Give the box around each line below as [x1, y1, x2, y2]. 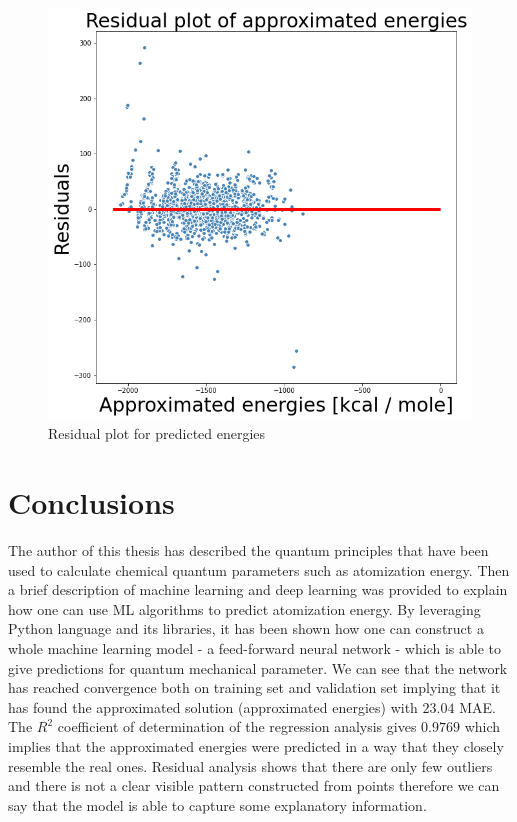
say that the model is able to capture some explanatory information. [8, 794, 427, 815]
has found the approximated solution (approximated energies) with [8, 696, 418, 717]
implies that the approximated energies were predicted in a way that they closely [8, 735, 504, 756]
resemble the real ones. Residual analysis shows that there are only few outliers [8, 755, 493, 776]
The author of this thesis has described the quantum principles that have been [8, 540, 489, 561]
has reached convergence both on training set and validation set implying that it [8, 677, 501, 698]
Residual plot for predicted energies [48, 423, 266, 444]
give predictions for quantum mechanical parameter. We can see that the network [8, 657, 508, 678]
